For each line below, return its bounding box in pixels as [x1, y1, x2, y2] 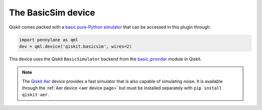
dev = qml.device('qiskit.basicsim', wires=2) [19, 43, 132, 49]
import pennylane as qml [19, 37, 79, 42]
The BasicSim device [9, 7, 96, 18]
